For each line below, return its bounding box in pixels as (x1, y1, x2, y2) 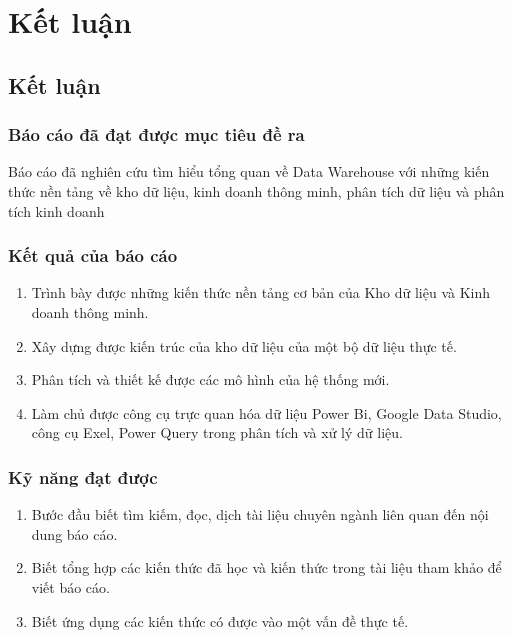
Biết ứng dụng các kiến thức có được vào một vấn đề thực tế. (31, 610, 409, 631)
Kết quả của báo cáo (8, 243, 178, 268)
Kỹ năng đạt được (8, 464, 158, 489)
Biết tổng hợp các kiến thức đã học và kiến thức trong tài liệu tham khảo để (31, 557, 502, 578)
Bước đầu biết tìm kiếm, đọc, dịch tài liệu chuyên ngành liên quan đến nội (31, 504, 489, 525)
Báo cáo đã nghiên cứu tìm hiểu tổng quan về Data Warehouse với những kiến (8, 161, 490, 182)
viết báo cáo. (31, 576, 110, 597)
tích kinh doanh (8, 200, 105, 221)
